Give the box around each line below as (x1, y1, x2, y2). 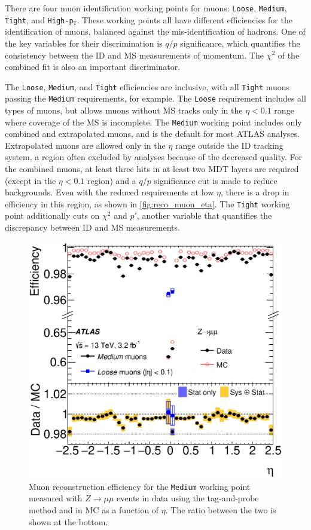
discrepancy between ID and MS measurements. (5, 221, 180, 234)
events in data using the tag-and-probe (117, 492, 259, 504)
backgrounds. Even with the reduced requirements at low (5, 186, 214, 198)
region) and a (87, 174, 136, 186)
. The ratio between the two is (165, 503, 276, 516)
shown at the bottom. (29, 515, 108, 528)
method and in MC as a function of (29, 503, 159, 516)
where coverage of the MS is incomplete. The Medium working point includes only (5, 115, 302, 128)
